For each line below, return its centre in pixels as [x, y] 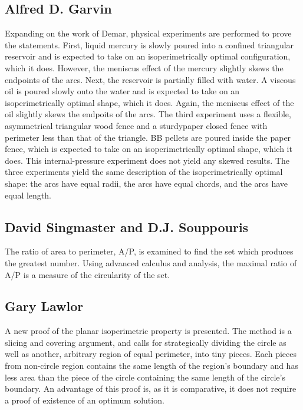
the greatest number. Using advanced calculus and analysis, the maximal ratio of [151, 262]
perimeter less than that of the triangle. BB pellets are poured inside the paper [148, 137]
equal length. [28, 195]
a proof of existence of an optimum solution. [85, 400]
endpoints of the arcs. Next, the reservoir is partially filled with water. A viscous [150, 79]
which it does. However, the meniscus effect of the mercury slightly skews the [144, 67]
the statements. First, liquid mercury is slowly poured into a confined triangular [149, 44]
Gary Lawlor [44, 306]
